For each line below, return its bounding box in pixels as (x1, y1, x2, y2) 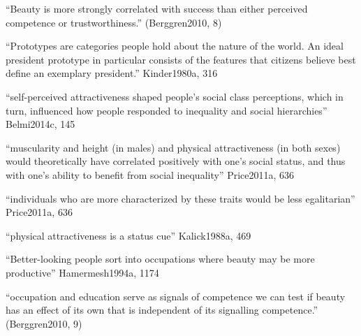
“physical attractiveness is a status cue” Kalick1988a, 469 (6, 228, 251, 242)
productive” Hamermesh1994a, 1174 (6, 265, 159, 279)
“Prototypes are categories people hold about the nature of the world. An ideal (6, 38, 344, 53)
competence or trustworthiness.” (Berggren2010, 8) (6, 15, 222, 29)
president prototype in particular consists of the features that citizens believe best (6, 52, 356, 66)
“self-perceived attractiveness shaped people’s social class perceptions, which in (6, 89, 344, 103)
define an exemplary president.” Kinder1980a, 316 (6, 66, 218, 80)
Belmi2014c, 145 (6, 117, 75, 131)
